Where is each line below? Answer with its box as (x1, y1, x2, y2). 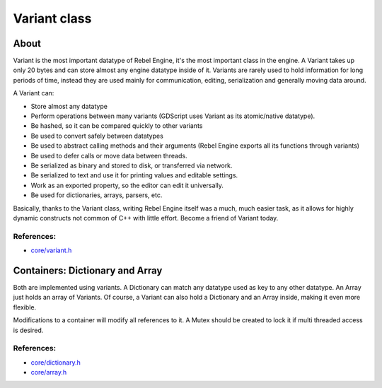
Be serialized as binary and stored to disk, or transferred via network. (30, 161, 233, 170)
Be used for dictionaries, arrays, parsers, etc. (30, 191, 163, 199)
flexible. (13, 302, 37, 311)
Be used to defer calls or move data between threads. (30, 151, 187, 160)
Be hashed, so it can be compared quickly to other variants (30, 122, 203, 130)
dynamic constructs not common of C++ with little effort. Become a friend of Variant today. (13, 213, 279, 222)
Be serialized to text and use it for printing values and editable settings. (30, 171, 238, 180)
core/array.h (30, 368, 67, 377)
